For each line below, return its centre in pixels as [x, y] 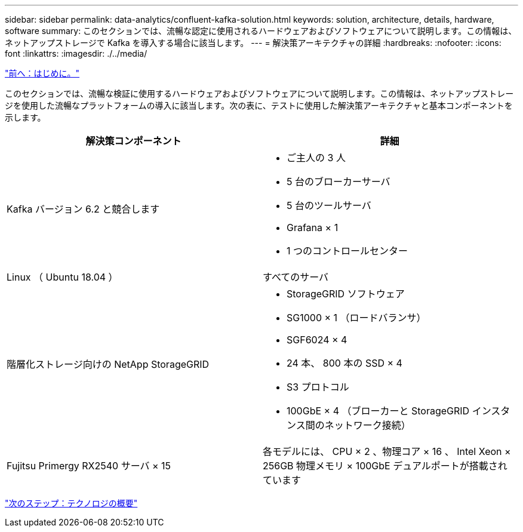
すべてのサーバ [296, 277]
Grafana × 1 [313, 227]
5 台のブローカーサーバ [339, 182]
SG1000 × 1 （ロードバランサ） [356, 318]
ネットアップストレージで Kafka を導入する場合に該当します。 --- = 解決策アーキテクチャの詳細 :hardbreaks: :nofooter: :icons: [253, 43]
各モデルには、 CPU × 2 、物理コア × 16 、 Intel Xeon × [387, 451]
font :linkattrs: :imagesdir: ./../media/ [76, 53]
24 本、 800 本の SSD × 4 [344, 363]
